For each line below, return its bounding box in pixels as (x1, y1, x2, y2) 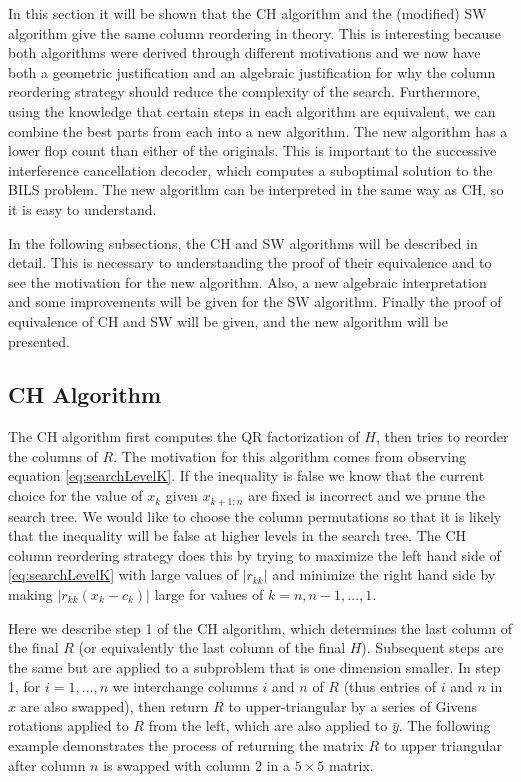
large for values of (154, 583, 264, 604)
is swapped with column (103, 754, 251, 775)
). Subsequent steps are (361, 637, 504, 658)
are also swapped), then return (20, 695, 209, 716)
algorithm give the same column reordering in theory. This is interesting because (8, 22, 501, 43)
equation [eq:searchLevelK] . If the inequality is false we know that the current (8, 465, 485, 486)
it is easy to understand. (8, 198, 157, 219)
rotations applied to (8, 715, 129, 736)
